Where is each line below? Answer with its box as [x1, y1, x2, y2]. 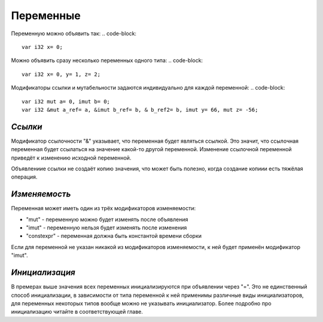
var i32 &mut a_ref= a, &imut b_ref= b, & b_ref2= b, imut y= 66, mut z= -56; [22, 106, 258, 113]
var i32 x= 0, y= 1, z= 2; [22, 70, 101, 78]
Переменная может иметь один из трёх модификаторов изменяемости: [11, 205, 196, 212]
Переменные [11, 9, 81, 22]
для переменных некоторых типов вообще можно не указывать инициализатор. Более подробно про [11, 299, 272, 307]
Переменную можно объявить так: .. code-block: [11, 30, 137, 37]
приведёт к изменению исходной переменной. [11, 154, 132, 161]
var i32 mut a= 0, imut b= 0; [22, 98, 111, 105]
